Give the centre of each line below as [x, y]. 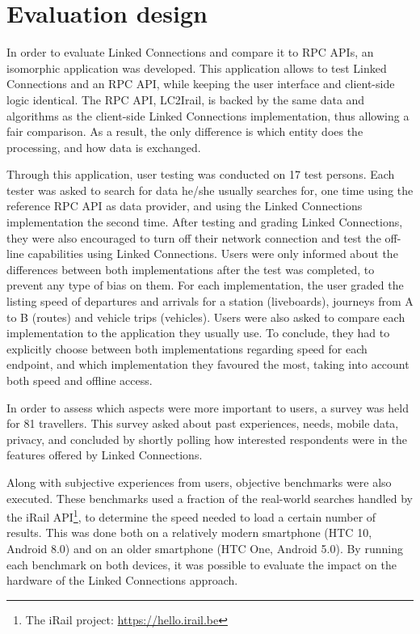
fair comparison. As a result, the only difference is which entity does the [185, 131]
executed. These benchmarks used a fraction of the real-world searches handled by [210, 498]
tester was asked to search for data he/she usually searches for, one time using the [210, 190]
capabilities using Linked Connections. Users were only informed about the [213, 254]
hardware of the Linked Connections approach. [122, 580]
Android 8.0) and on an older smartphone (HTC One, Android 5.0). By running [205, 548]
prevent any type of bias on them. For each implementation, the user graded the [205, 285]
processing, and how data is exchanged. [104, 147]
